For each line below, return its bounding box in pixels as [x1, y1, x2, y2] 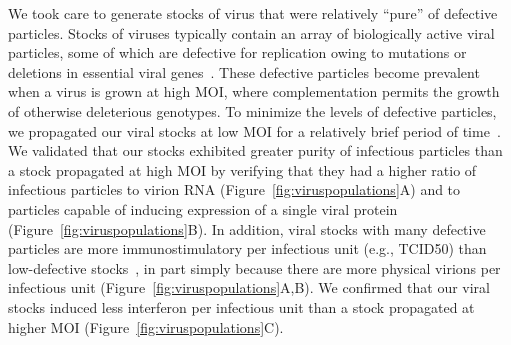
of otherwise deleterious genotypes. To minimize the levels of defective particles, [8, 100, 497, 121]
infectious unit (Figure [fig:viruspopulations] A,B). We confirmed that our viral [8, 277, 490, 298]
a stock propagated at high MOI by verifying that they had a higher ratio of [8, 159, 477, 180]
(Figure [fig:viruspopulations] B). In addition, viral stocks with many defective [8, 218, 486, 239]
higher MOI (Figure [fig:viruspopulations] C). [8, 316, 284, 337]
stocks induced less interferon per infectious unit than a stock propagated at [8, 296, 475, 317]
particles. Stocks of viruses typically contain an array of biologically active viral [8, 22, 495, 43]
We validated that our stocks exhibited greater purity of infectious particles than [8, 140, 503, 161]
